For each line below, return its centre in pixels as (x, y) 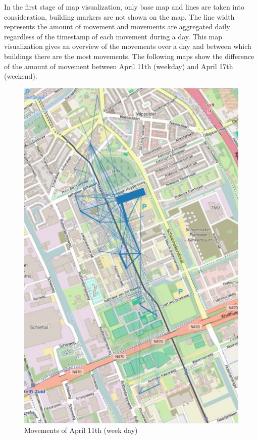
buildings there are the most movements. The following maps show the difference (129, 56)
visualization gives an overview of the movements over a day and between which (128, 46)
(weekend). (21, 76)
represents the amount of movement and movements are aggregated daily (117, 26)
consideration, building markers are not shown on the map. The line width (119, 16)
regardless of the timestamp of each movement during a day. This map (113, 36)
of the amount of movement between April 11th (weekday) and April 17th (119, 66)
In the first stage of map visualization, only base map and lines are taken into (124, 7)
